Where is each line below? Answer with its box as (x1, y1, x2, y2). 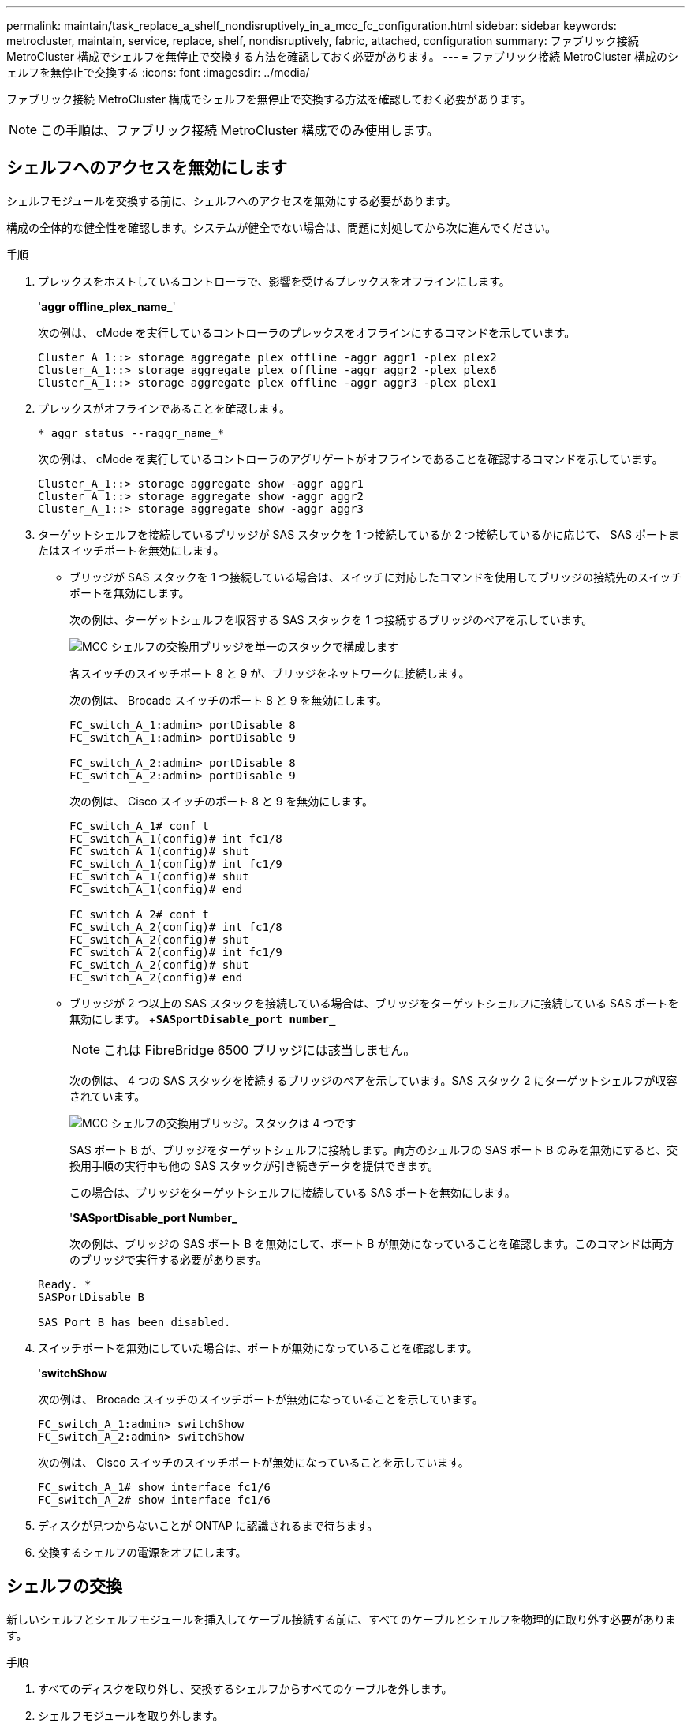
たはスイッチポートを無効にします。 (38, 543, 225, 557)
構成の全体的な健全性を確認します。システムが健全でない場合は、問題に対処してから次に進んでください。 (6, 220, 557, 234)
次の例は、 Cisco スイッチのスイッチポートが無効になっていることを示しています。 (38, 1455, 469, 1469)
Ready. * (38, 1277, 92, 1291)
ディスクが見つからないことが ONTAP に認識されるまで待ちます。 (38, 1518, 379, 1532)
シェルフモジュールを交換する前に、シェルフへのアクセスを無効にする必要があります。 (6, 193, 457, 207)
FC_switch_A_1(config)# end (69, 882, 243, 895)
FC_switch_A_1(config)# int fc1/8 (69, 832, 282, 845)
